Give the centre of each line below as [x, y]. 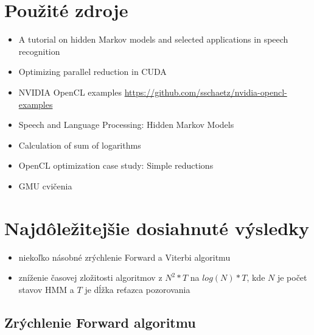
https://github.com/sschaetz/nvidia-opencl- [206, 92]
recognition [39, 51]
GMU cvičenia [45, 185]
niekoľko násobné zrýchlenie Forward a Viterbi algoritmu [124, 257]
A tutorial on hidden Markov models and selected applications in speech [153, 39]
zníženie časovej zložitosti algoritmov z [90, 277]
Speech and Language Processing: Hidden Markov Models [126, 125]
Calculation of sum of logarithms [80, 145]
